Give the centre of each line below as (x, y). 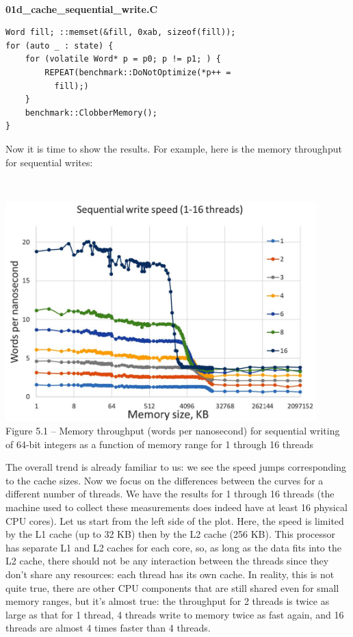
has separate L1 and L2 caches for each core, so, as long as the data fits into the (173, 547)
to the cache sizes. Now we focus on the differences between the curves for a (165, 480)
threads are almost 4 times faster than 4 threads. (108, 628)
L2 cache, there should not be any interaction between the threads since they (167, 561)
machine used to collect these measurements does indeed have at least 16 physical (176, 507)
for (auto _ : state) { (60, 45)
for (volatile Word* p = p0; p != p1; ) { (123, 59)
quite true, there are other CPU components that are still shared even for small (172, 587)
